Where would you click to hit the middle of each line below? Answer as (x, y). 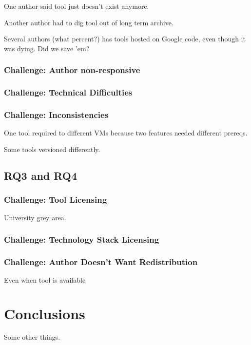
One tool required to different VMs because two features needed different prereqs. (126, 133)
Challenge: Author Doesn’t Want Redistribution (101, 261)
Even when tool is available (45, 280)
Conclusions (45, 313)
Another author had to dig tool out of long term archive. (89, 22)
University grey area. (35, 218)
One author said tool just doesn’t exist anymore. (77, 6)
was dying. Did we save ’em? (47, 48)
